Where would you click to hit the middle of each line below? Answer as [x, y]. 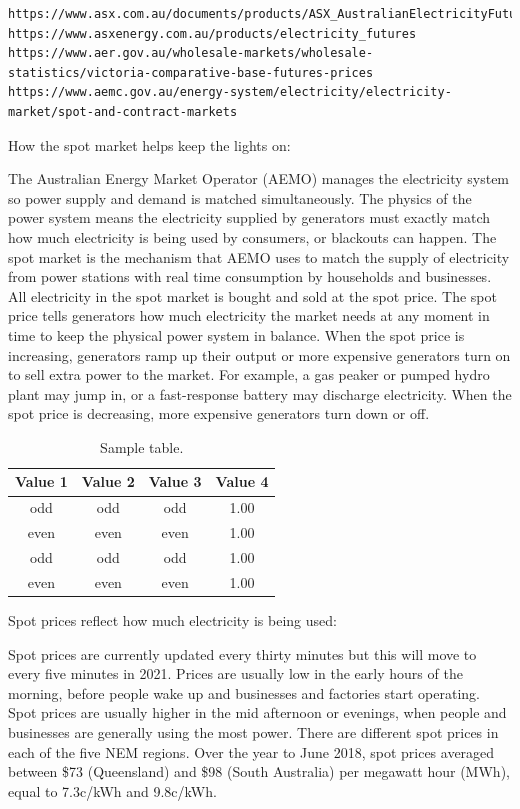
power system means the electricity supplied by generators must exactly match [249, 217]
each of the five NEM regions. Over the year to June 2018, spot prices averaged [251, 751]
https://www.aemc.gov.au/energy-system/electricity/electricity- [230, 92]
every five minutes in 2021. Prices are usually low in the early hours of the [235, 673]
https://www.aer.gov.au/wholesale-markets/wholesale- [191, 53]
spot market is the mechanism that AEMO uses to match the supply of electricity [259, 256]
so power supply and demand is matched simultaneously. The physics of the [240, 197]
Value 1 [41, 481]
